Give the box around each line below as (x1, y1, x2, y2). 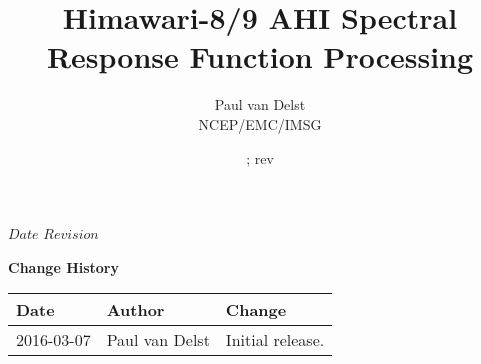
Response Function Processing (46, 36, 474, 77)
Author (106, 298, 165, 322)
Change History (8, 256, 120, 277)
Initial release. (225, 328, 325, 352)
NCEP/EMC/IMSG (198, 113, 322, 134)
